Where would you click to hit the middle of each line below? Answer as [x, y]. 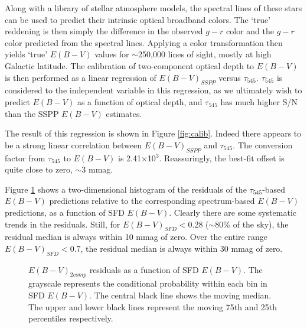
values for [112, 54]
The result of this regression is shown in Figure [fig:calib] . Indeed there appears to [153, 133]
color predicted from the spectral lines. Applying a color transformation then [144, 42]
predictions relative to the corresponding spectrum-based [152, 201]
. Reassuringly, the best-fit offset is [222, 157]
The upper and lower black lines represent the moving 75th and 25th [153, 306]
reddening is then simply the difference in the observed [104, 31]
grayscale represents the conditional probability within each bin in [148, 283]
